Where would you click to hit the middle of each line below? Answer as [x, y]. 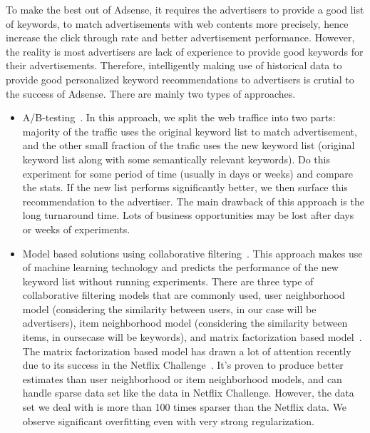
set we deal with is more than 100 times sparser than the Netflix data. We [185, 407]
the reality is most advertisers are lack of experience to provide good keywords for [185, 51]
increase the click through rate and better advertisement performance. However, [180, 37]
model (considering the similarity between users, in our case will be [169, 309]
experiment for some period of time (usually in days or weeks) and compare [188, 173]
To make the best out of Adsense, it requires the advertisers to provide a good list [185, 9]
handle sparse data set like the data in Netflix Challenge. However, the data [188, 393]
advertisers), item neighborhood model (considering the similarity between [185, 323]
